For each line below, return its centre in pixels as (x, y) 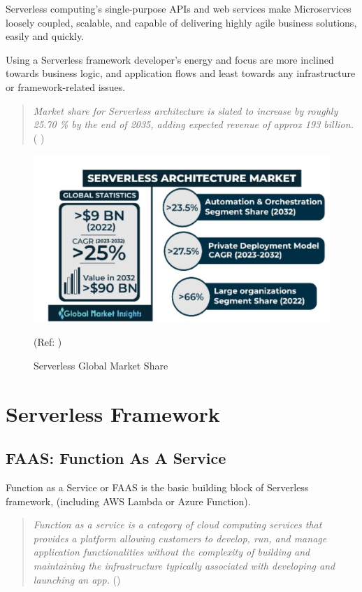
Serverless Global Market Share (101, 365)
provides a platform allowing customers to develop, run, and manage (180, 538)
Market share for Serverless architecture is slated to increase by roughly (186, 110)
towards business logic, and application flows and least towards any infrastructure (181, 73)
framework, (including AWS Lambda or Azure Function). (128, 501)
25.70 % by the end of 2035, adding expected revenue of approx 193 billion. (193, 124)
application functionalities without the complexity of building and (172, 552)
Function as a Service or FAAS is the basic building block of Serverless (157, 487)
